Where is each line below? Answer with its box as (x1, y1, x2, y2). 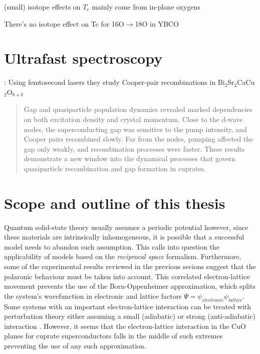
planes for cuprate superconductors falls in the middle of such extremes (4, 330, 223, 341)
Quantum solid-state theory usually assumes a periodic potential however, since (4, 221, 248, 232)
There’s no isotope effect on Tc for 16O (4, 18, 124, 29)
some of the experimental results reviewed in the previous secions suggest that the (4, 261, 256, 272)
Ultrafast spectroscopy (4, 48, 163, 68)
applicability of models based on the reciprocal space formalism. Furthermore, (4, 251, 241, 262)
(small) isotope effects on (4, 2, 81, 12)
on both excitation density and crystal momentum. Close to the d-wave (24, 113, 243, 124)
